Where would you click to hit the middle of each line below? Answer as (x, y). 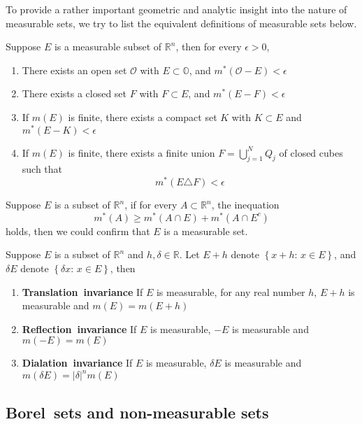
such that (42, 169)
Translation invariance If (82, 291)
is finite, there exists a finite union (142, 152)
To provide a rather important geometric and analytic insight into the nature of (176, 9)
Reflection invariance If (79, 328)
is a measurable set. (206, 231)
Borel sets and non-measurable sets (137, 412)
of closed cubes (311, 152)
